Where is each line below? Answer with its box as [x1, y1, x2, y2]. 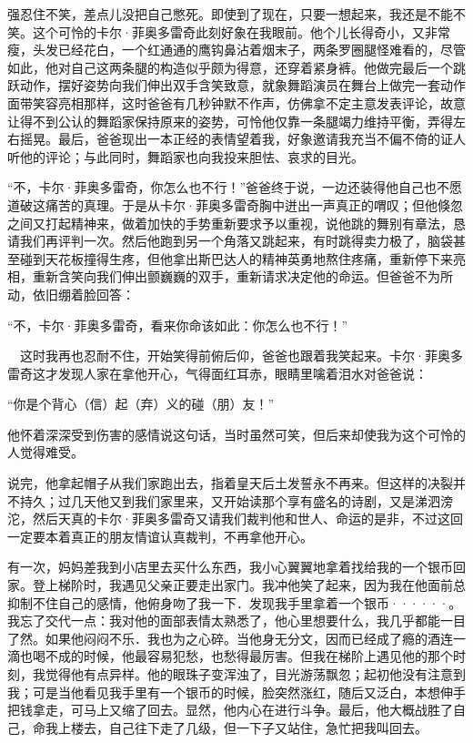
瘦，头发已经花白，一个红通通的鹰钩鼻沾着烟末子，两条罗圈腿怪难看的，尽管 [7, 40, 466, 59]
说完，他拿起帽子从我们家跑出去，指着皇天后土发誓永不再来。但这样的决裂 [7, 473, 453, 493]
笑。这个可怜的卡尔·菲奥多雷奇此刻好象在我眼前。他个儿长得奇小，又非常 [7, 22, 450, 41]
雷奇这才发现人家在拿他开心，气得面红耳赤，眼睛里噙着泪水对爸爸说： [7, 363, 428, 382]
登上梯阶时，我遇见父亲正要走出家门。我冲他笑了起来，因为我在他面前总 [32, 575, 466, 595]
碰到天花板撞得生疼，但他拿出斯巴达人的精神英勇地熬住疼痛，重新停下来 [19, 249, 453, 268]
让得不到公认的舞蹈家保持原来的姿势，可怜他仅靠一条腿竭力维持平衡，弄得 [7, 111, 453, 130]
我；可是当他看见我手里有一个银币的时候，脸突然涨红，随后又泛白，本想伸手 [7, 682, 466, 701]
